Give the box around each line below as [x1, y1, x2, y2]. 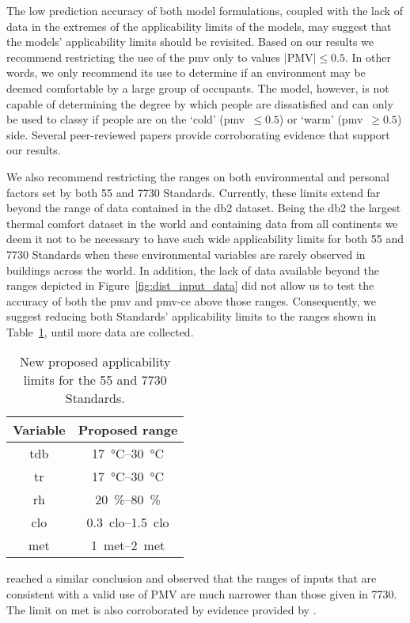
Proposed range [78, 420, 178, 439]
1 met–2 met [90, 536, 165, 555]
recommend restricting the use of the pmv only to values [6, 48, 281, 65]
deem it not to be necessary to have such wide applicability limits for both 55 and [6, 230, 404, 247]
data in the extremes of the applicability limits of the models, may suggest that [6, 17, 392, 34]
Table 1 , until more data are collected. [6, 323, 194, 340]
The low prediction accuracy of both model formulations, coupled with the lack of [6, 2, 404, 18]
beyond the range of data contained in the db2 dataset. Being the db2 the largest [6, 199, 401, 216]
